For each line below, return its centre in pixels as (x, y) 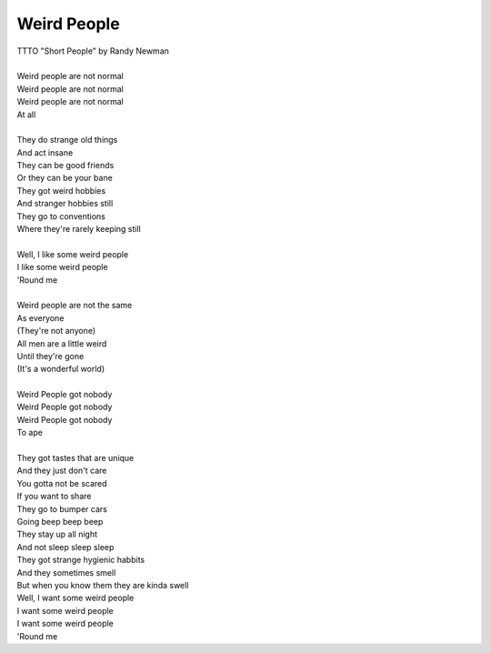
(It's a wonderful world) (61, 369)
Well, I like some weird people (73, 254)
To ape (30, 433)
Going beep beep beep (60, 522)
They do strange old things (67, 140)
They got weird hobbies (61, 190)
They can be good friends (65, 166)
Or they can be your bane (65, 178)
